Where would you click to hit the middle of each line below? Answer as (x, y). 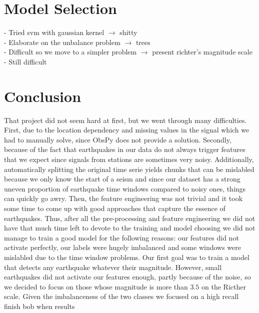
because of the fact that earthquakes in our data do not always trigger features (125, 149)
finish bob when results (39, 306)
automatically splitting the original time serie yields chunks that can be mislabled (129, 169)
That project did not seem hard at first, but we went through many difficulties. (125, 120)
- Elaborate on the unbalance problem (62, 42)
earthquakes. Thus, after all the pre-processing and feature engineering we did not (130, 218)
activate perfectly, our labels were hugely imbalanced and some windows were (123, 247)
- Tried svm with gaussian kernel (54, 32)
